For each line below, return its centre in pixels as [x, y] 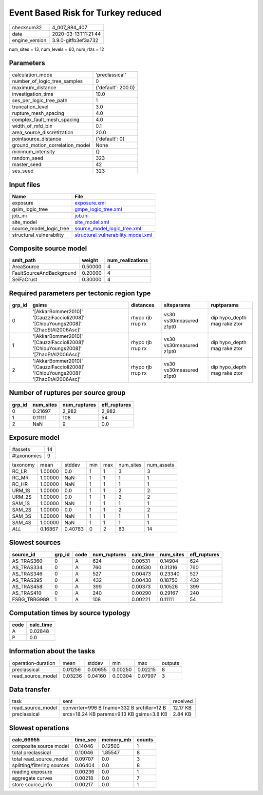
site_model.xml [92, 222]
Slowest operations [39, 728]
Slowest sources [35, 542]
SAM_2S [22, 510]
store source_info [32, 784]
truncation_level [30, 107]
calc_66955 [26, 739]
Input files [25, 185]
